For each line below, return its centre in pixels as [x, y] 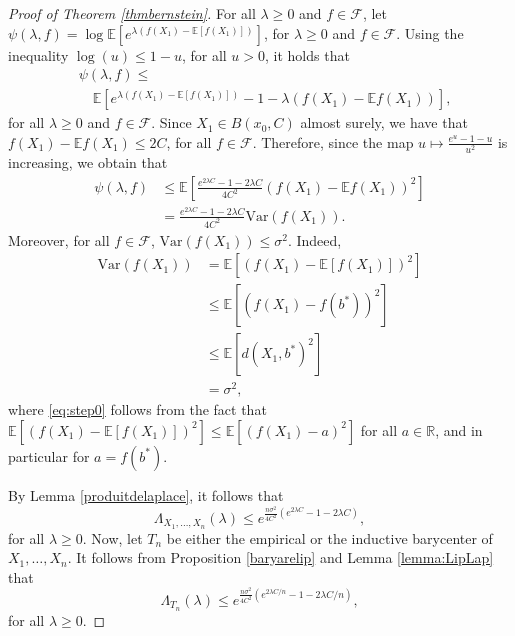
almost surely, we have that [384, 122]
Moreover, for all [59, 239]
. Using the [430, 32]
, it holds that [307, 54]
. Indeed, [314, 239]
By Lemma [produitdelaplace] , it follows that [146, 494]
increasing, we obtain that [88, 161]
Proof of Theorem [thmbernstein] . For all [132, 13]
